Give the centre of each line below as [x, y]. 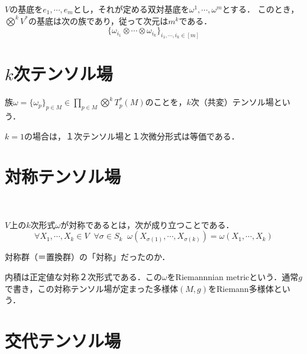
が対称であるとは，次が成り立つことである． [147, 224]
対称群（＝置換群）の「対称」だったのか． [88, 257]
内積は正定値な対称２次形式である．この [83, 277]
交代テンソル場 [63, 341]
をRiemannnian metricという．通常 [233, 277]
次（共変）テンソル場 [232, 102]
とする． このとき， [261, 9]
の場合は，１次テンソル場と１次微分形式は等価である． [132, 136]
